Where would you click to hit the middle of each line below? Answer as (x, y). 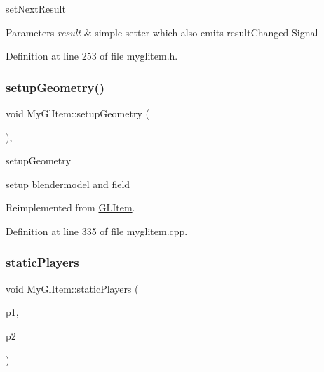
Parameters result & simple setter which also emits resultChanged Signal (162, 32)
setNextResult (36, 8)
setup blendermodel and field (68, 184)
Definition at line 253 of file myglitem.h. (92, 56)
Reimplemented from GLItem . (70, 207)
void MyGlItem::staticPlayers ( (72, 288)
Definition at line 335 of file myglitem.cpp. (97, 231)
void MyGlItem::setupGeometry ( (77, 113)
